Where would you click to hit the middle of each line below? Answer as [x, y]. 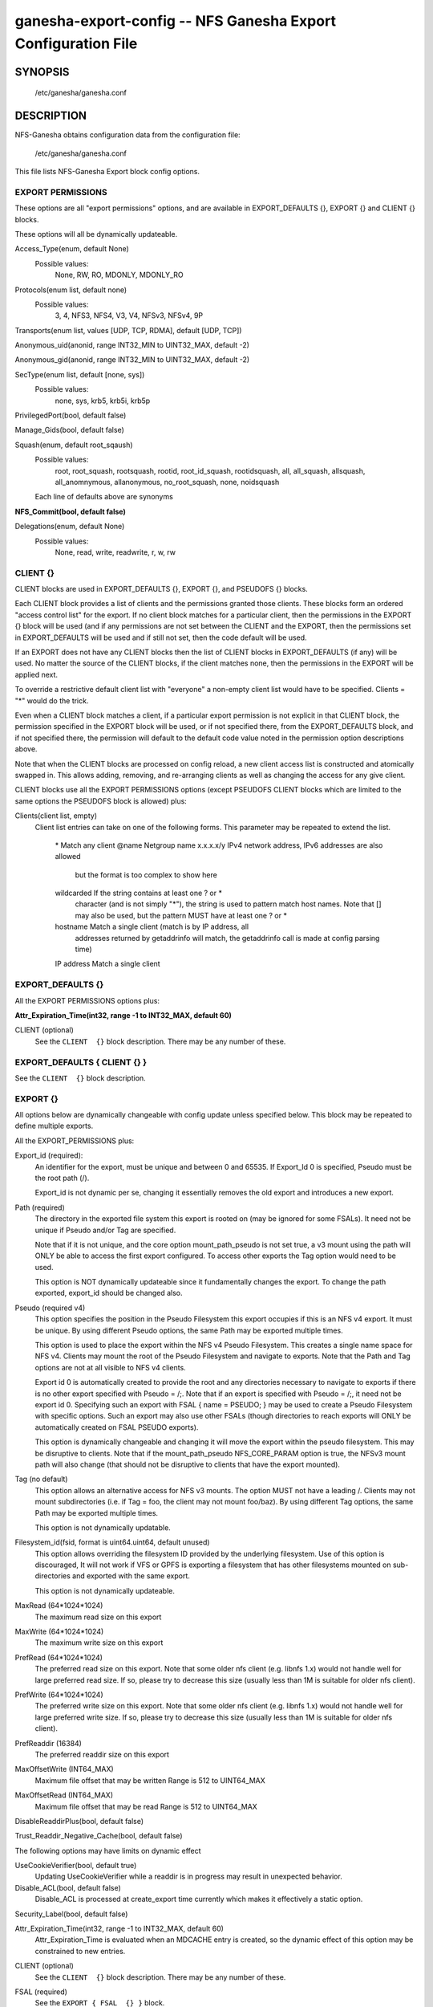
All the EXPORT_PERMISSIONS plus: [75, 1141]
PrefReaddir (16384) [48, 1743]
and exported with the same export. [131, 1576]
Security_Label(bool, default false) [71, 1914]
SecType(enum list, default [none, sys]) [80, 374]
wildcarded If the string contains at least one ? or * [138, 893]
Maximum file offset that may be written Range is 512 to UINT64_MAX [150, 1780]
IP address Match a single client [107, 964]
